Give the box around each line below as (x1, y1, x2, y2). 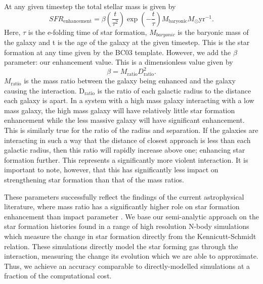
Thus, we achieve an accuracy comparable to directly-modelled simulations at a (4, 260, 250, 271)
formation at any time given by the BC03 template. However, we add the (4, 46, 231, 57)
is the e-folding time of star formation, (28, 26, 147, 37)
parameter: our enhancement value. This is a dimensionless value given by (4, 57, 233, 67)
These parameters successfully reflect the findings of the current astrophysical (4, 191, 244, 202)
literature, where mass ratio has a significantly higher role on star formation (4, 201, 240, 212)
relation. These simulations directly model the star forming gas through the (4, 241, 238, 251)
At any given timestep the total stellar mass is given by (4, 1, 176, 11)
